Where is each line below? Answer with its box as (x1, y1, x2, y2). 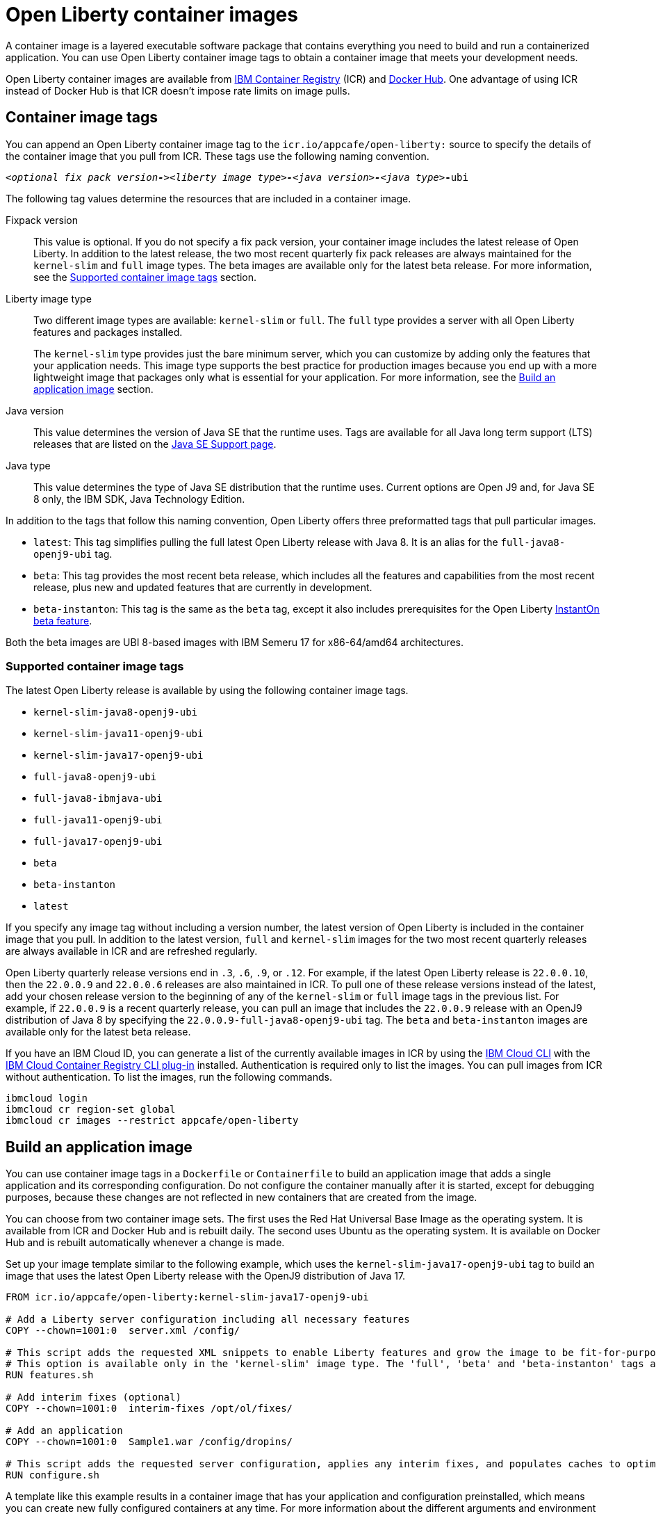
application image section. (33, 382, 154, 395)
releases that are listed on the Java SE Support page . (33, 437, 277, 450)
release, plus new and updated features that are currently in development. (33, 581, 372, 593)
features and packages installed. (33, 325, 183, 338)
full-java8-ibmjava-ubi (33, 793, 163, 805)
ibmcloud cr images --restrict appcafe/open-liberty (6, 1115, 299, 1127)
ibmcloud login (6, 1092, 88, 1104)
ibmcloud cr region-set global (6, 1104, 176, 1115)
